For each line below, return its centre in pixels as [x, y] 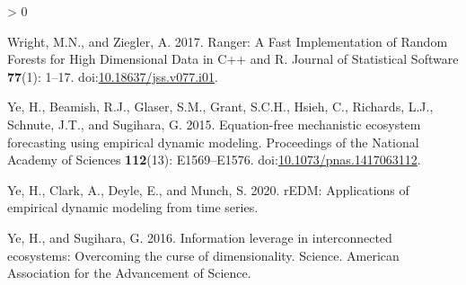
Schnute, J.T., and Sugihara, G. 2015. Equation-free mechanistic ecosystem [214, 124]
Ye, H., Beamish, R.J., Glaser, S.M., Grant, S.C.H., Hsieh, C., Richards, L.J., [220, 107]
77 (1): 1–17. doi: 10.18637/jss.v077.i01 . [113, 76]
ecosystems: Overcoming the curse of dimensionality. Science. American [203, 255]
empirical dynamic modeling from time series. [133, 207]
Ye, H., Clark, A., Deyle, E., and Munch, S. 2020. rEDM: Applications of [208, 189]
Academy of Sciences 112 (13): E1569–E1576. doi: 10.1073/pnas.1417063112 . [214, 160]
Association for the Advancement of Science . [129, 273]
